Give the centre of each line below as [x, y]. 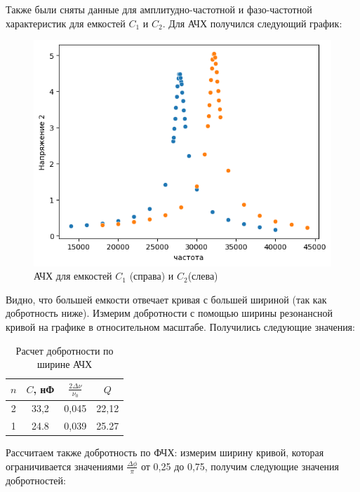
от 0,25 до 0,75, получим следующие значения [240, 466]
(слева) [203, 276]
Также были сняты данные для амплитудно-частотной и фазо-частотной [159, 9]
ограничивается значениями [65, 466]
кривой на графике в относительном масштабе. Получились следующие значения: [180, 327]
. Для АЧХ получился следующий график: [252, 23]
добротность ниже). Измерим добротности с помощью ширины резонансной [169, 313]
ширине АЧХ [65, 364]
